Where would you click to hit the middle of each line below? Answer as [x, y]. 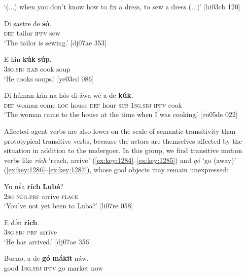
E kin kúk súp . [28, 59]
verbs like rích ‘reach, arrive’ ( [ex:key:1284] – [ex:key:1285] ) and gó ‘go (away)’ [120, 160]
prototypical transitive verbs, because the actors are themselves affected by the [123, 140]
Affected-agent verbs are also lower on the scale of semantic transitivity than [120, 131]
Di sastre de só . [28, 23]
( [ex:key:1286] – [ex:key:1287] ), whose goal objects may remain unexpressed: [116, 170]
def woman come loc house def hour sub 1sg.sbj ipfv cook [93, 104]
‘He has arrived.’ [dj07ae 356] [48, 241]
